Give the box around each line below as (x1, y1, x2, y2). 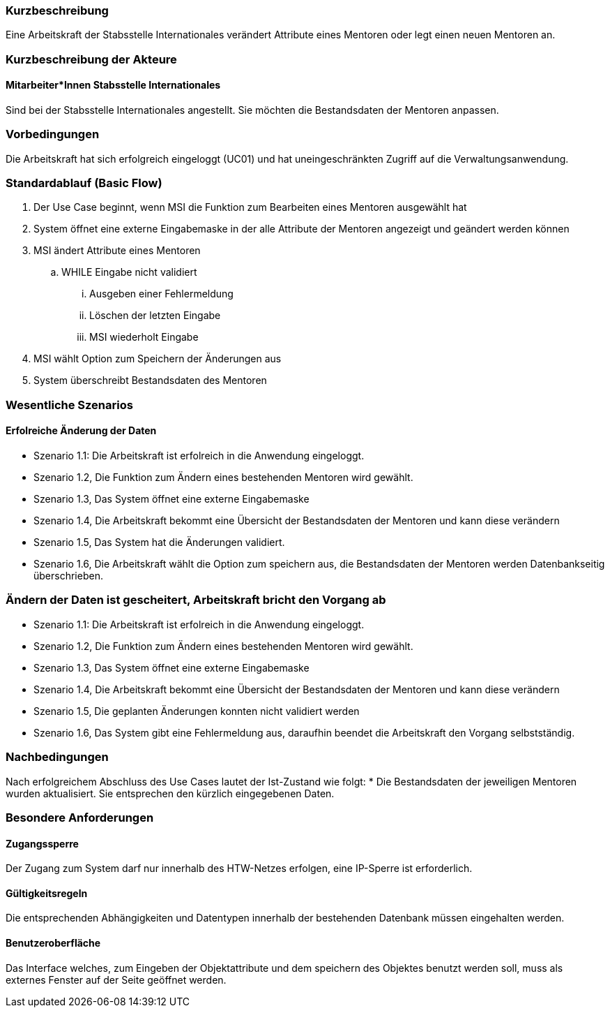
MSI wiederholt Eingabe (89, 331, 199, 343)
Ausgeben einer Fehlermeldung (89, 288, 234, 300)
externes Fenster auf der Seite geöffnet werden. (6, 973, 227, 986)
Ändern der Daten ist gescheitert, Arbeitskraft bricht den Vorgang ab (6, 593, 386, 607)
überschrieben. (33, 570, 103, 582)
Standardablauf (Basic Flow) (6, 176, 162, 191)
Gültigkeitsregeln (6, 887, 88, 899)
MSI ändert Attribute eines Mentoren (33, 244, 201, 257)
